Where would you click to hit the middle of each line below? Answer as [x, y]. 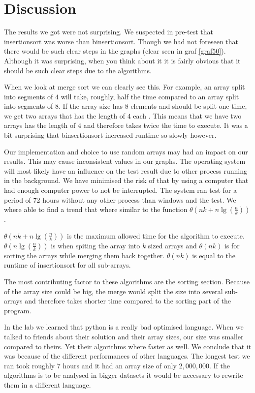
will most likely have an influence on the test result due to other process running [126, 170]
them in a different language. [48, 384]
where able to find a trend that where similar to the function [96, 209]
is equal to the [214, 255]
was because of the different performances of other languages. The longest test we [127, 356]
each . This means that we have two [187, 115]
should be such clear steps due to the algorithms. [78, 70]
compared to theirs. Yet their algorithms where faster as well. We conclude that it [128, 346]
